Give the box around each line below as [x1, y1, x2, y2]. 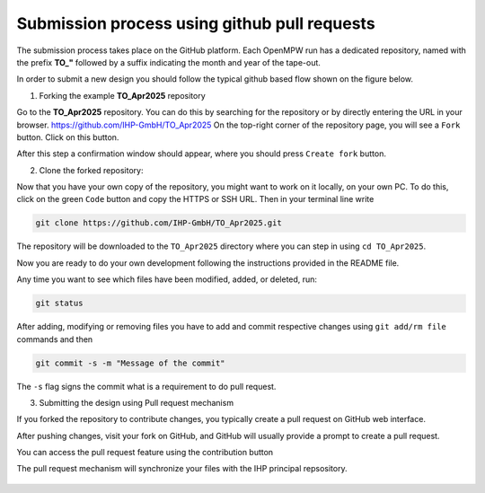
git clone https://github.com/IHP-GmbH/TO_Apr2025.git [35, 218, 282, 228]
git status [35, 298, 84, 309]
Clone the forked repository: [39, 164, 144, 175]
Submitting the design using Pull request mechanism [39, 397, 234, 408]
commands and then [16, 333, 93, 345]
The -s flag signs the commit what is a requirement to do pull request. [16, 381, 277, 392]
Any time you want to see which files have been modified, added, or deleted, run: [16, 274, 318, 285]
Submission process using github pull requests [16, 13, 376, 33]
